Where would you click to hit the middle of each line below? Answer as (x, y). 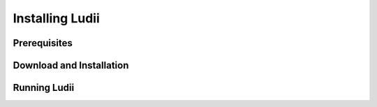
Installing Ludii (57, 18)
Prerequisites (43, 43)
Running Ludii (44, 88)
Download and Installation (71, 65)
